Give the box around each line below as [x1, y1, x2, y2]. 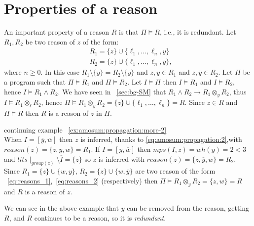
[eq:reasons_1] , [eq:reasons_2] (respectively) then [7, 175, 158, 185]
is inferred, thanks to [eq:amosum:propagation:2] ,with [80, 134, 242, 144]
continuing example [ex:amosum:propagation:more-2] [4, 124, 167, 135]
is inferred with [98, 153, 145, 164]
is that [118, 27, 139, 37]
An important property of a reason [4, 27, 109, 37]
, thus [229, 86, 247, 96]
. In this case [40, 67, 79, 77]
